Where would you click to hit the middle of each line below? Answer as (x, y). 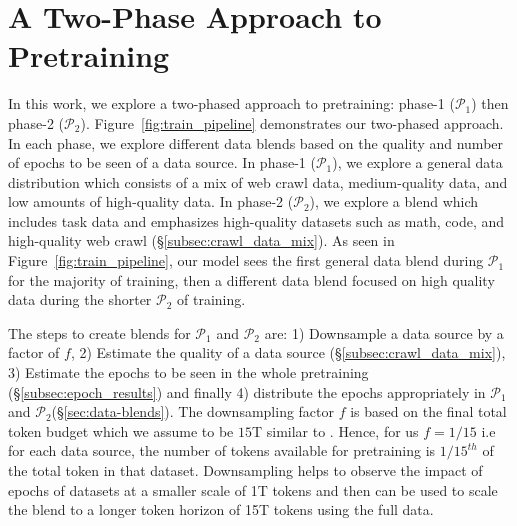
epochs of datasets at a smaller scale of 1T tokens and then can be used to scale (253, 489)
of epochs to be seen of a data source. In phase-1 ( (162, 162)
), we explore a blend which (394, 201)
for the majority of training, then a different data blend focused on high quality (251, 279)
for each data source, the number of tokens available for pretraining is (222, 450)
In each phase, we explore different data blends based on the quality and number (256, 142)
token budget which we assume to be (121, 430)
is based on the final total (428, 411)
